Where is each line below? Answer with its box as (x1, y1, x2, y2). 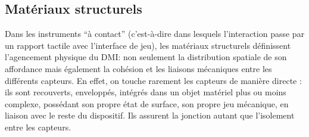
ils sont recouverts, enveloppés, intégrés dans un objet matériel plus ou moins (5, 86, 286, 98)
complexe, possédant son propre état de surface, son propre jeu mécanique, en (5, 97, 289, 110)
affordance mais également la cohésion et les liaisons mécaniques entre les (5, 62, 272, 74)
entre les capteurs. (5, 120, 71, 133)
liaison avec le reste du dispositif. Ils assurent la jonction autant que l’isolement (5, 109, 295, 122)
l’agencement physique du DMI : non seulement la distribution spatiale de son (5, 51, 287, 63)
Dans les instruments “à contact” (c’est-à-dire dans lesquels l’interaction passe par (5, 27, 305, 40)
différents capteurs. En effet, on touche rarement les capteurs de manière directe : (5, 74, 302, 86)
